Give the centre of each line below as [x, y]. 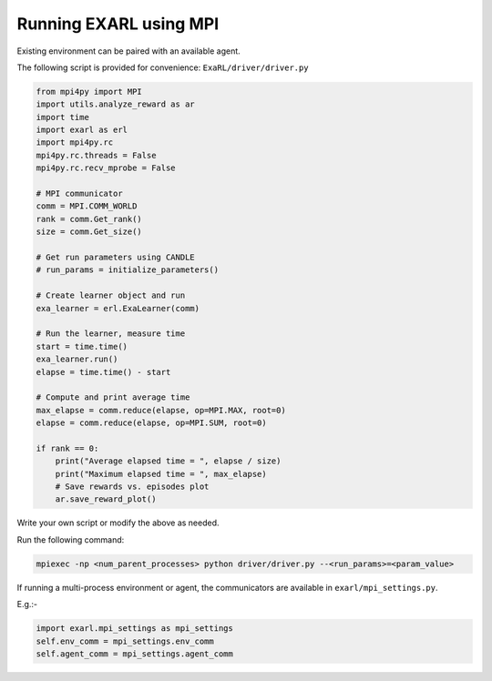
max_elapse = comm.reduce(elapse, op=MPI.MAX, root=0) [161, 410]
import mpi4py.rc [75, 142]
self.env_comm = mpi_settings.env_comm [125, 641]
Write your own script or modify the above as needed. [118, 523]
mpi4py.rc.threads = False [96, 155]
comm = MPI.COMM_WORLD [87, 206]
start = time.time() [82, 346]
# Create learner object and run [111, 295]
